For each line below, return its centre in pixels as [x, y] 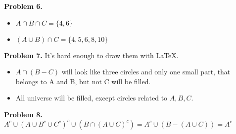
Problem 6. [23, 6]
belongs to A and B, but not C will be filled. [83, 81]
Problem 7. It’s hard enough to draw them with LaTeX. [91, 55]
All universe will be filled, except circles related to [92, 98]
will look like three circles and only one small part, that [146, 72]
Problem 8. [23, 114]
